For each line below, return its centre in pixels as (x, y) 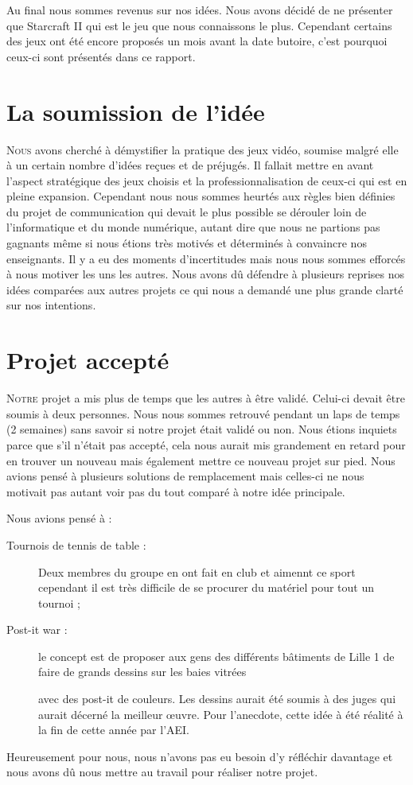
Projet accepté (88, 360)
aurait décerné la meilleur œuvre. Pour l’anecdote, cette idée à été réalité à (221, 714)
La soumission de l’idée (136, 111)
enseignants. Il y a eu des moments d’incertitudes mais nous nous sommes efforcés (206, 258)
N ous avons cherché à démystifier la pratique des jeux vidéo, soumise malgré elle (203, 149)
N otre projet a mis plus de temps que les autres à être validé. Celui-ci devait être (206, 398)
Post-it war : (37, 630)
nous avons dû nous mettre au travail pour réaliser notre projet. (162, 772)
